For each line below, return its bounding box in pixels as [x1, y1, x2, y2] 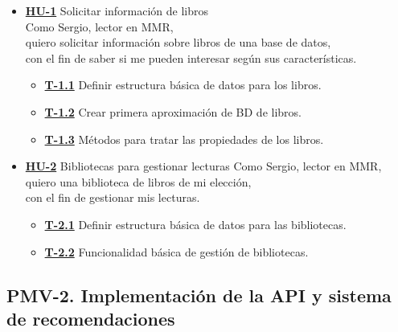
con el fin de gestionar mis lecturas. [25, 189, 200, 206]
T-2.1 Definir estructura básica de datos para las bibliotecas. [44, 215, 347, 232]
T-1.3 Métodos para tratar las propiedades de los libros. [44, 130, 324, 147]
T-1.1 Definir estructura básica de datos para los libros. [44, 76, 322, 93]
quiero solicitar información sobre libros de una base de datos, [25, 34, 331, 51]
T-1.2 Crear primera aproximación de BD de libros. [44, 103, 302, 120]
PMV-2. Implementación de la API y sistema [6, 282, 392, 307]
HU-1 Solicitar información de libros [25, 2, 209, 18]
